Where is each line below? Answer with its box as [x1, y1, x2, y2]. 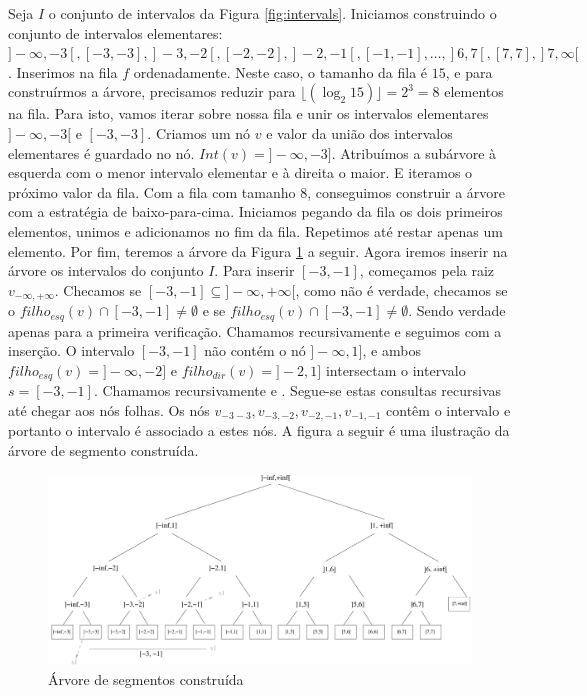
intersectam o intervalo [325, 359, 466, 380]
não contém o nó [204, 340, 306, 361]
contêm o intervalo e [386, 399, 511, 420]
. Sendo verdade [408, 300, 506, 321]
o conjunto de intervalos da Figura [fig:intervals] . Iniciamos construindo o [48, 3, 497, 23]
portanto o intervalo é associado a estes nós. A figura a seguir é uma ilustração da [8, 420, 510, 441]
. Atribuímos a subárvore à [331, 142, 497, 163]
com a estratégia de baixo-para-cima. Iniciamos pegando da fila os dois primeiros [8, 201, 503, 222]
